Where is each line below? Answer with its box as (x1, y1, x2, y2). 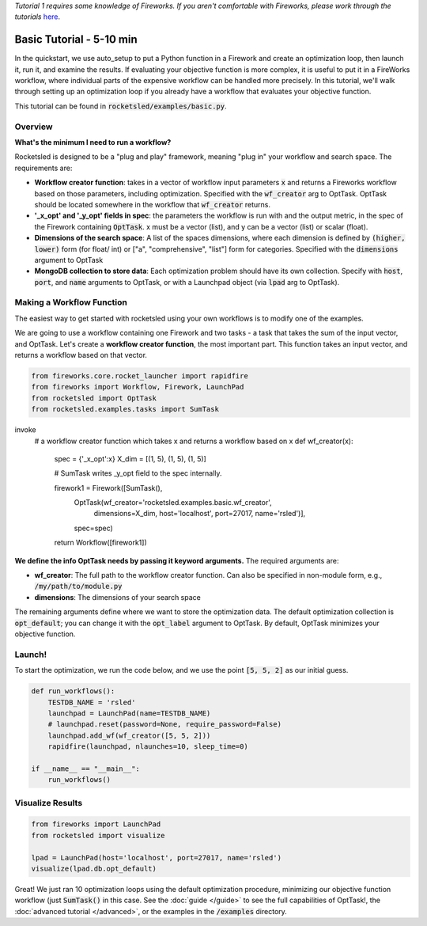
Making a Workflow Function (14, 297, 128, 308)
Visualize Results (14, 797, 83, 808)
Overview (14, 121, 53, 132)
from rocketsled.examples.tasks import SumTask (31, 404, 219, 414)
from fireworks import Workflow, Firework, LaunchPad (31, 382, 244, 392)
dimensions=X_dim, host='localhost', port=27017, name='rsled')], (93, 509, 306, 518)
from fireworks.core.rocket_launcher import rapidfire (31, 371, 248, 380)
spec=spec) (74, 523, 114, 533)
